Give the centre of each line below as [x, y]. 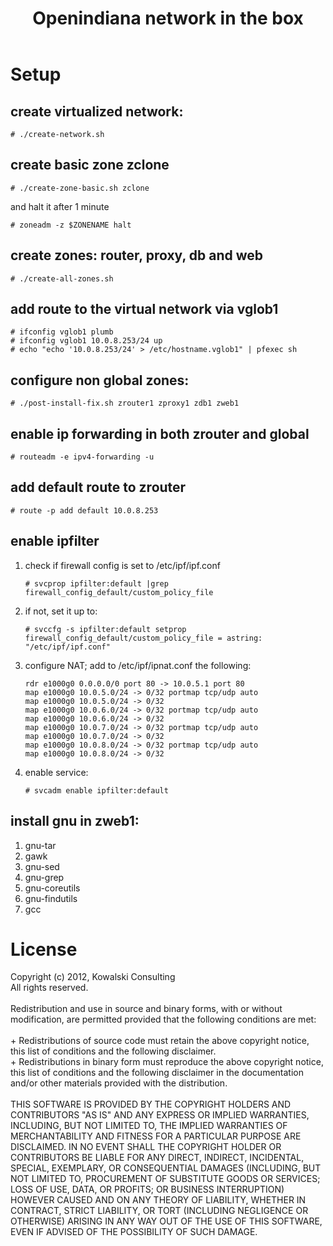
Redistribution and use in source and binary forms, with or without [146, 1009]
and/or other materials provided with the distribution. [119, 1083]
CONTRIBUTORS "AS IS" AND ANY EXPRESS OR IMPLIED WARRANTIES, [160, 1115]
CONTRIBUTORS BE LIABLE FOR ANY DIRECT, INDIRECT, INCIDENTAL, [157, 1158]
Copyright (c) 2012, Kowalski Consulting [93, 977]
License [44, 949]
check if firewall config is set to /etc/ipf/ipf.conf [122, 565]
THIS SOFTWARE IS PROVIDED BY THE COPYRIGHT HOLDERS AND [151, 1104]
